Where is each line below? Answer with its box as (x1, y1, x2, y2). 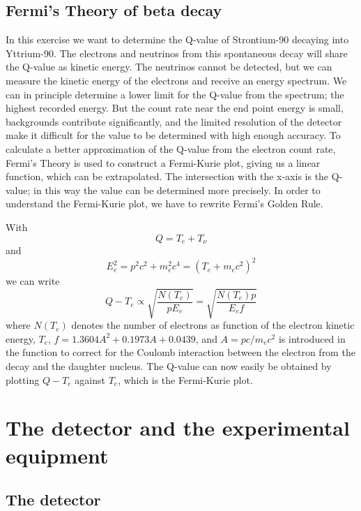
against (75, 372, 105, 387)
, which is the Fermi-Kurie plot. (118, 372, 253, 387)
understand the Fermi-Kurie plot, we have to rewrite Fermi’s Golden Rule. (6, 196, 323, 211)
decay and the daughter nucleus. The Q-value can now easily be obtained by (6, 358, 332, 373)
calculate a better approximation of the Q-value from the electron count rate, (6, 141, 336, 156)
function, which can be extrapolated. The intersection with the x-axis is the (6, 169, 329, 184)
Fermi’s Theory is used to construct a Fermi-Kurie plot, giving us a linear (6, 155, 321, 170)
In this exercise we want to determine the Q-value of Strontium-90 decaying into (6, 32, 349, 47)
